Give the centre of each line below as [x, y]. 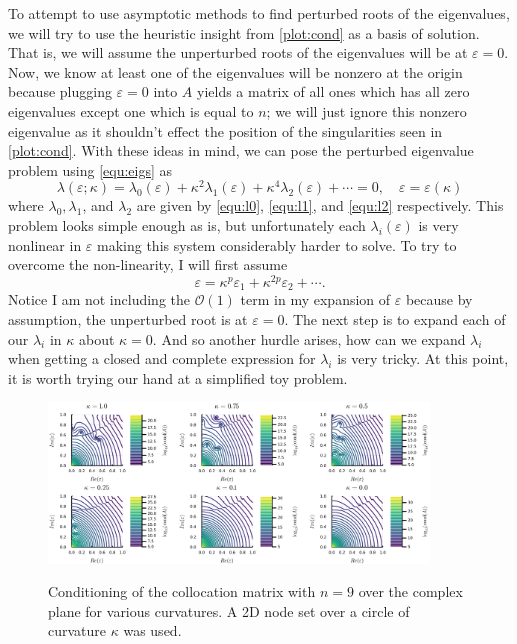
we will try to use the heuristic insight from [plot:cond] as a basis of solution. [244, 32]
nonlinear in [45, 244]
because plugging [60, 91]
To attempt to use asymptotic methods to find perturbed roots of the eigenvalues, [259, 13]
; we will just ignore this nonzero [366, 110]
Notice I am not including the [99, 299]
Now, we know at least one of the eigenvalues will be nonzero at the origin [235, 71]
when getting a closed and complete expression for [162, 358]
